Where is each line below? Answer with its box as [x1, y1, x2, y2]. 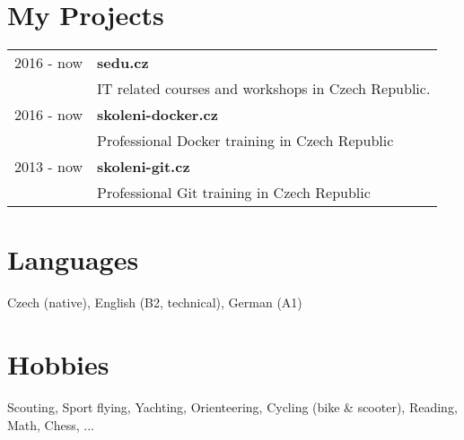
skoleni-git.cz [96, 156, 190, 177]
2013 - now [14, 156, 83, 177]
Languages [7, 241, 139, 278]
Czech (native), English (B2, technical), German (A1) [7, 293, 302, 312]
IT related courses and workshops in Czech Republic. [96, 78, 431, 99]
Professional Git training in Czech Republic [96, 182, 371, 203]
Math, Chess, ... [7, 415, 94, 434]
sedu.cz [96, 52, 149, 73]
